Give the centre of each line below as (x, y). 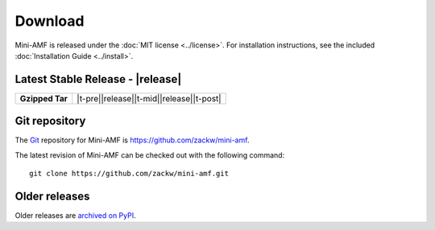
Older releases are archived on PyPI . (75, 216)
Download (50, 21)
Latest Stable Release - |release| (98, 79)
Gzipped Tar (44, 98)
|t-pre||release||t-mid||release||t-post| (149, 98)
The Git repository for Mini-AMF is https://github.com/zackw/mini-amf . (132, 140)
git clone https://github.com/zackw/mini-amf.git (129, 174)
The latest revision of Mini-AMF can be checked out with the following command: (150, 155)
